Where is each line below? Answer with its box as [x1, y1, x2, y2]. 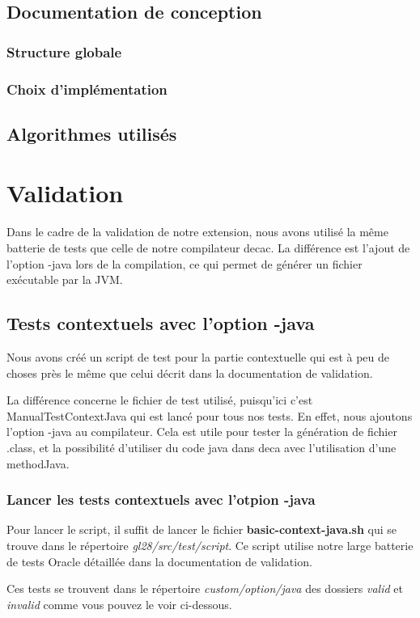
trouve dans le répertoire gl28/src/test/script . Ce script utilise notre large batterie [6, 536, 414, 553]
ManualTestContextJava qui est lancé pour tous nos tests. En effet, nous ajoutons [6, 407, 413, 424]
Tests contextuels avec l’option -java [6, 311, 315, 336]
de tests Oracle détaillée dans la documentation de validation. [6, 552, 312, 569]
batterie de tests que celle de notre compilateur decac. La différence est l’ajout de [6, 239, 410, 256]
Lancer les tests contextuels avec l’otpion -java [6, 489, 316, 510]
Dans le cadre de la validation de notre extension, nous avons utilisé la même [6, 223, 388, 240]
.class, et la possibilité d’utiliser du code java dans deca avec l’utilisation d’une [6, 438, 397, 455]
